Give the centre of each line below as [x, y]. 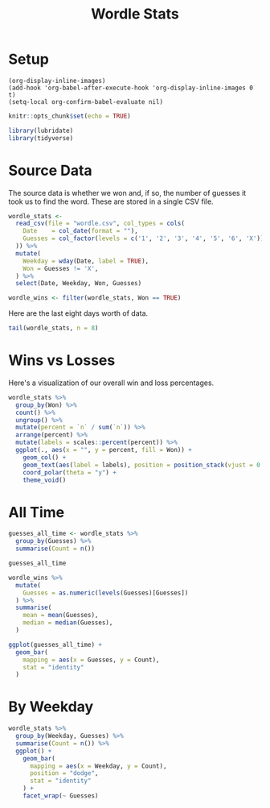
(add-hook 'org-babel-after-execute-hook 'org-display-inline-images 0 [131, 88]
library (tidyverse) [41, 138]
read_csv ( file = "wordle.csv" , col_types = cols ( [100, 224]
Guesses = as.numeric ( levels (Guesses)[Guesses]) [106, 593]
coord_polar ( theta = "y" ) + [70, 472]
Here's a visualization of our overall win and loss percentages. [111, 383]
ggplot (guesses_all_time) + [55, 644]
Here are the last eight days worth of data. [78, 313]
